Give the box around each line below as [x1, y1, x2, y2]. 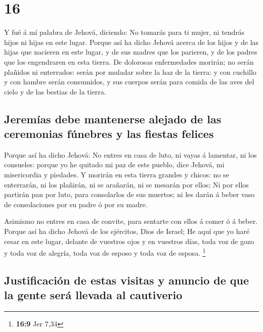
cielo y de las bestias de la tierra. [4, 86, 106, 97]
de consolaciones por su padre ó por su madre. [4, 199, 148, 209]
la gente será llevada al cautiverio [4, 287, 183, 303]
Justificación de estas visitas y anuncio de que [4, 272, 249, 288]
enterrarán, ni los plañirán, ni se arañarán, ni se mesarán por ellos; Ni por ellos [4, 179, 249, 189]
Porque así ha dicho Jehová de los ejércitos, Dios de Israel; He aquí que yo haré [4, 226, 250, 236]
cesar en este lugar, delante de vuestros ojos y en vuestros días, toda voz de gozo [4, 235, 254, 246]
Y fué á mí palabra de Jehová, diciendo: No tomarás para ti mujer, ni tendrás [4, 27, 245, 37]
